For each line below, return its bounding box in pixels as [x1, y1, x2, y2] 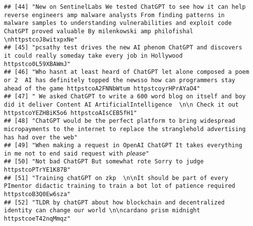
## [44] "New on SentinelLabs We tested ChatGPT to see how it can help [4, 3, 246, 10]
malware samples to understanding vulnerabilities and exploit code [4, 20, 232, 27]
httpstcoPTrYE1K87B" [4, 166, 71, 174]
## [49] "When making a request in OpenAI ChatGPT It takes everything [4, 142, 242, 149]
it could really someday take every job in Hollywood [4, 52, 183, 59]
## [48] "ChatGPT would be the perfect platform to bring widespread [4, 117, 235, 125]
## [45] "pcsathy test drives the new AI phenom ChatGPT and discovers [4, 44, 242, 51]
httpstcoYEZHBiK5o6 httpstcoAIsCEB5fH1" [4, 109, 138, 116]
